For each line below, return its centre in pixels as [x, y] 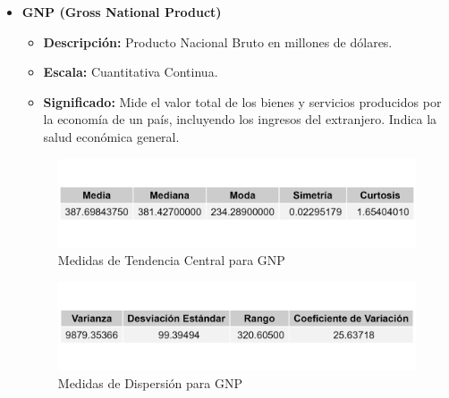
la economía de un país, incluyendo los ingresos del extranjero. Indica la [240, 119]
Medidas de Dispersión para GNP [150, 383]
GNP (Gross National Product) [122, 12]
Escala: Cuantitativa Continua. [131, 72]
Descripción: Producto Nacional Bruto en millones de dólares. [218, 41]
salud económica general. [111, 136]
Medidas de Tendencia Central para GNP [171, 260]
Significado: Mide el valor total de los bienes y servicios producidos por [242, 101]
